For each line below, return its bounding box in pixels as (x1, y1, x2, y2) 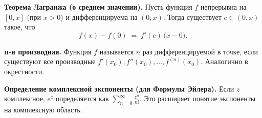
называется (99, 46, 134, 56)
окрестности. (4, 66, 45, 76)
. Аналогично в (201, 56, 248, 67)
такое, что (4, 21, 35, 32)
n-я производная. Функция (4, 46, 92, 56)
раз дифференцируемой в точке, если (142, 46, 258, 56)
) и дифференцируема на (60, 11, 138, 22)
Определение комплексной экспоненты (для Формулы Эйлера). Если (4, 83, 234, 94)
